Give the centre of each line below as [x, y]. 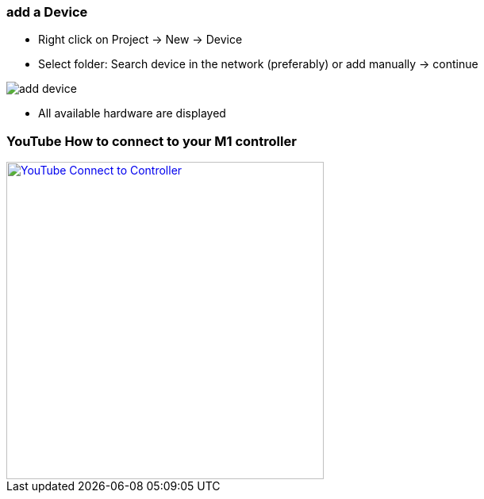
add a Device [47, 12]
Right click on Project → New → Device [140, 40]
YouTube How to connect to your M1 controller [152, 141]
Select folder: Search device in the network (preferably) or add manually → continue [258, 64]
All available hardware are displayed [132, 113]
